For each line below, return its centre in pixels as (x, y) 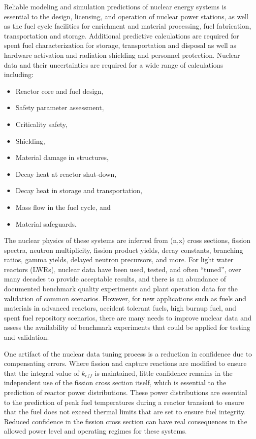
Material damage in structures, (62, 157)
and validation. (27, 337)
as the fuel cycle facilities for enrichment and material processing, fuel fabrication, (128, 26)
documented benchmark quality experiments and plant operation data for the (121, 289)
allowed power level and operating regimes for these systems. (96, 431)
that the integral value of (42, 373)
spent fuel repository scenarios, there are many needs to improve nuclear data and (128, 317)
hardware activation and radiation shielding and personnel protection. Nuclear (122, 55)
